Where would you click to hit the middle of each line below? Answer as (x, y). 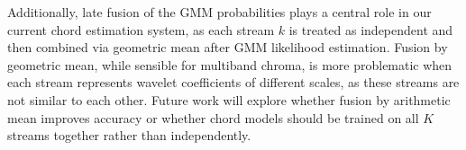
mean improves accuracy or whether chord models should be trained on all (213, 117)
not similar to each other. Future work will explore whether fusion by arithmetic (229, 99)
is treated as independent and (371, 29)
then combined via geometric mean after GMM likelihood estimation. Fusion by (228, 47)
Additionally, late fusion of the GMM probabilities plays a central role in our (219, 12)
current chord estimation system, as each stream (141, 29)
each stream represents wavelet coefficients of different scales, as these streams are (233, 82)
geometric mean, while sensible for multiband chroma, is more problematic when (230, 64)
